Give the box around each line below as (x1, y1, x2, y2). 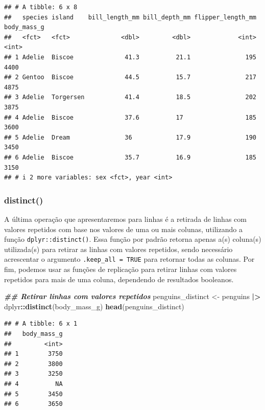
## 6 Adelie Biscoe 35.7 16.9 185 (4, 153, 256, 161)
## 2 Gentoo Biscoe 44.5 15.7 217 (4, 74, 256, 81)
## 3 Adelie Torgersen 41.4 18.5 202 (4, 94, 256, 101)
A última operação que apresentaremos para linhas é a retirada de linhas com (4, 213, 247, 224)
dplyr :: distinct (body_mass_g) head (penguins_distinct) (4, 301, 184, 311)
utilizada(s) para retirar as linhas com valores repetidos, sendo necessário (4, 243, 233, 254)
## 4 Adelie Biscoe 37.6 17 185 (4, 113, 256, 121)
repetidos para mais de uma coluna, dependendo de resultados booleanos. (4, 274, 234, 284)
